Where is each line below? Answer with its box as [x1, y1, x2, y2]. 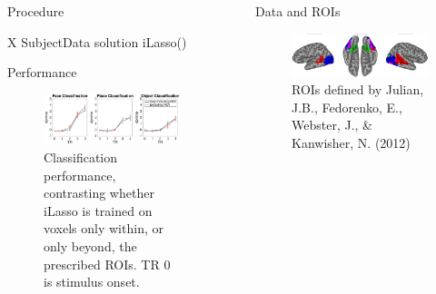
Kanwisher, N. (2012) [292, 132, 411, 152]
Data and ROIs [255, 2, 341, 20]
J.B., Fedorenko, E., [292, 97, 402, 116]
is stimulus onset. [44, 272, 140, 291]
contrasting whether [44, 183, 154, 202]
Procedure [7, 2, 64, 20]
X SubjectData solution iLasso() [7, 32, 187, 51]
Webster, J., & [292, 115, 372, 134]
